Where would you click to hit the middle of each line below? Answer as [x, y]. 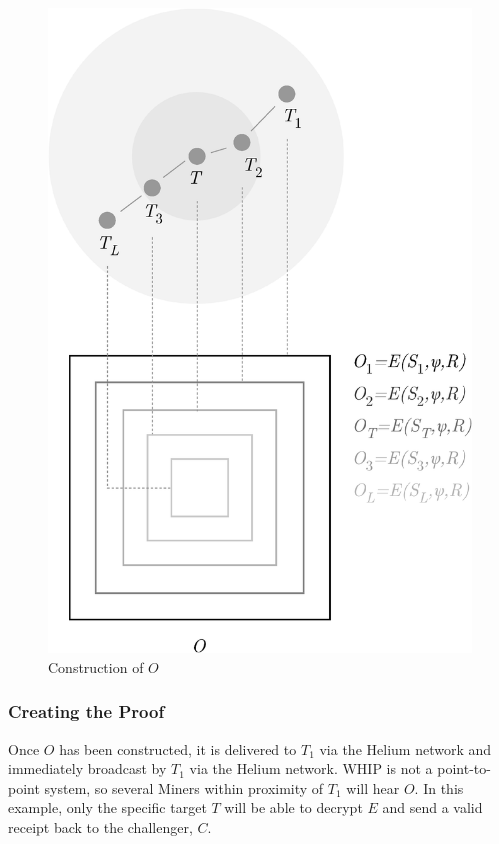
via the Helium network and [405, 748]
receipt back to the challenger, [100, 826]
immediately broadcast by [87, 768]
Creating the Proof [86, 711]
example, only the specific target [107, 807]
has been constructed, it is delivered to [178, 748]
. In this [439, 787]
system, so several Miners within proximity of [184, 787]
